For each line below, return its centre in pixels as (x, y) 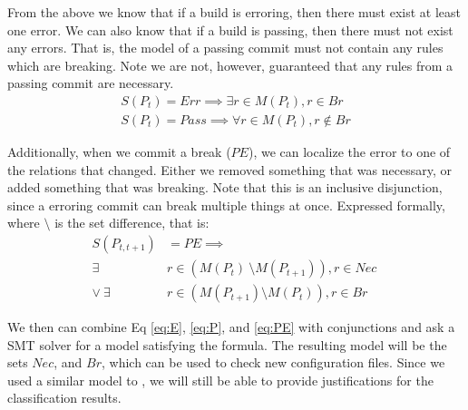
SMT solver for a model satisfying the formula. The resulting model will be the (227, 344)
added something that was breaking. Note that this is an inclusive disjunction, (225, 187)
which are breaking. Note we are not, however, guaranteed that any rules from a (230, 65)
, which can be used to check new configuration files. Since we (273, 362)
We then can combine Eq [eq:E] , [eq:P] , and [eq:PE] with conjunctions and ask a (231, 327)
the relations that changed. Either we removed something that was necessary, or (229, 169)
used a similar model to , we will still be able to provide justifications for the (220, 380)
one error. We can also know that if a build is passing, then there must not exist (230, 29)
